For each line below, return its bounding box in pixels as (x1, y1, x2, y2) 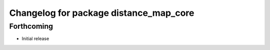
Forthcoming (9, 22, 53, 31)
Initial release (21, 36, 49, 42)
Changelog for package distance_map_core (9, 7, 194, 18)
